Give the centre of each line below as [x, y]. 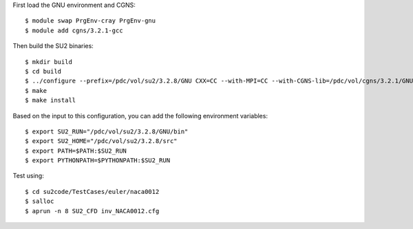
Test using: [28, 176]
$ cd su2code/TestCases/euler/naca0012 [92, 192]
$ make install [51, 100]
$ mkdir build [49, 62]
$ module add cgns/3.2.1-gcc [74, 30]
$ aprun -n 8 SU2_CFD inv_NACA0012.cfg [92, 211]
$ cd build [43, 71]
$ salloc [40, 201]
